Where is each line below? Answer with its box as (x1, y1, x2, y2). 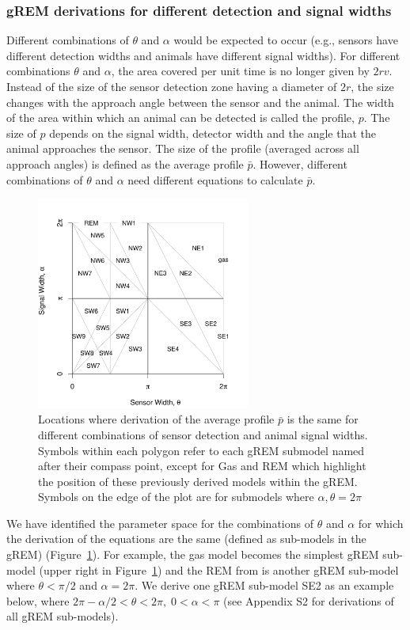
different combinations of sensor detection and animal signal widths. (38, 426, 368, 442)
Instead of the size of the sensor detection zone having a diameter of (6, 78, 337, 94)
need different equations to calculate (127, 171, 303, 188)
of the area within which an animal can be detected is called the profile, (6, 109, 355, 126)
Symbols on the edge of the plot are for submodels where (38, 488, 314, 505)
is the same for (287, 411, 359, 427)
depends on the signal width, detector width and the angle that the (49, 124, 376, 141)
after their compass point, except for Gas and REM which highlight (38, 457, 366, 474)
